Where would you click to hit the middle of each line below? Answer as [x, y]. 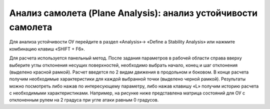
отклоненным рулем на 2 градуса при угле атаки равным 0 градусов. [84, 100]
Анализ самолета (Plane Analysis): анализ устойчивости [133, 13]
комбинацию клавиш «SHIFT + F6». [47, 49]
